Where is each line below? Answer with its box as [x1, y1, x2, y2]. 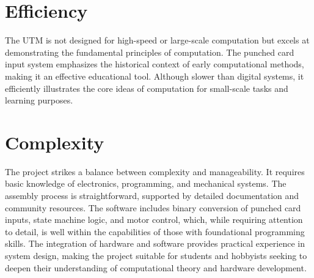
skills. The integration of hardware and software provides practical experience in [5, 237, 305, 250]
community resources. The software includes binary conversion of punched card [5, 201, 301, 214]
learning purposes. [5, 94, 73, 107]
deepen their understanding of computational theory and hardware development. [5, 261, 307, 274]
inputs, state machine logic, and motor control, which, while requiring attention [5, 213, 303, 226]
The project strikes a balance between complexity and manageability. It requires [5, 165, 305, 178]
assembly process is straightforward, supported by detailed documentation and [5, 189, 299, 201]
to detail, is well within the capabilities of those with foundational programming [5, 225, 305, 238]
